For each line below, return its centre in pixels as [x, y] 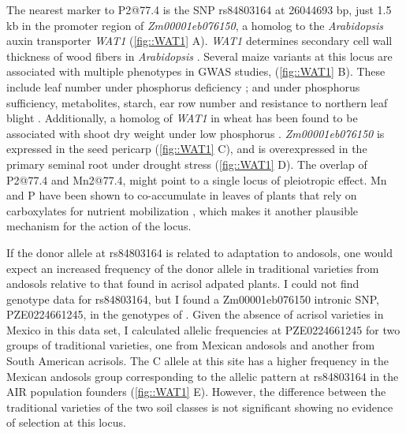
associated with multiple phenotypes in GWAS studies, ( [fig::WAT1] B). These [196, 71]
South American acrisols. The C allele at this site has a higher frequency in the [198, 361]
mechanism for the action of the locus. [99, 226]
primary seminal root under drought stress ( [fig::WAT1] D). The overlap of [187, 164]
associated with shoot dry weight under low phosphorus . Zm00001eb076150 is [196, 133]
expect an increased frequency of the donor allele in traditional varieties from [193, 268]
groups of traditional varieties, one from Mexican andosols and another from [191, 345]
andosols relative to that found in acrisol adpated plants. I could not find [183, 284]
